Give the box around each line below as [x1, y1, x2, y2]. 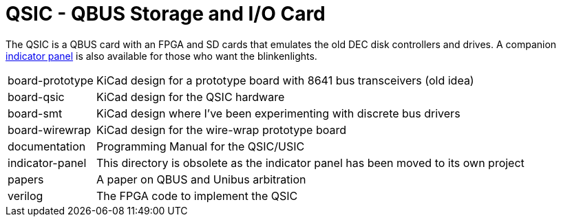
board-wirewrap [8, 122, 92, 137]
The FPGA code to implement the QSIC [96, 188, 298, 203]
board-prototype [8, 73, 94, 87]
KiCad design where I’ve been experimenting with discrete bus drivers [96, 106, 461, 120]
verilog [8, 188, 43, 203]
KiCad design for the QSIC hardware [96, 89, 285, 104]
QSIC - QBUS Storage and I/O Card [6, 2, 326, 25]
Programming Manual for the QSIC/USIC [96, 139, 305, 153]
